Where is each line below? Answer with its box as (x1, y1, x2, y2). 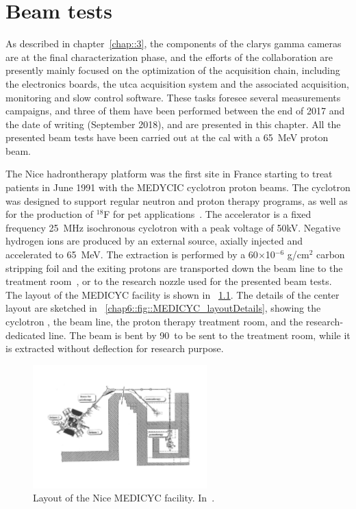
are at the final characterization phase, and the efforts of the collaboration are (5, 49, 333, 64)
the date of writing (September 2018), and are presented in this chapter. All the (5, 116, 341, 131)
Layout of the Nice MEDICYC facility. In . (33, 491, 215, 505)
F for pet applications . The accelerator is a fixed (103, 207, 311, 221)
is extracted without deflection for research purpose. (5, 341, 224, 356)
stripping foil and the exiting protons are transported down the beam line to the (5, 260, 343, 275)
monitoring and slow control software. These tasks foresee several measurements (5, 90, 341, 104)
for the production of (5, 207, 94, 221)
